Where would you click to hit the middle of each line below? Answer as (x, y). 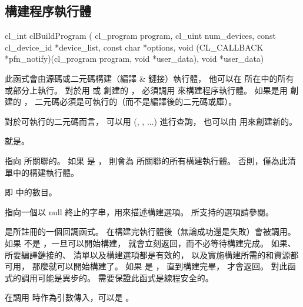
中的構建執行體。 (46, 172)
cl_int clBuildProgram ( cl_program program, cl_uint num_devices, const (140, 36)
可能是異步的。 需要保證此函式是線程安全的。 (125, 277)
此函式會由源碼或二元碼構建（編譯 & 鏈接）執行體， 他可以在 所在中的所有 (149, 78)
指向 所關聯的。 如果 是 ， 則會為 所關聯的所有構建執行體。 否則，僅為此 (146, 160)
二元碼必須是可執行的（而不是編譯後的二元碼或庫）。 (136, 101)
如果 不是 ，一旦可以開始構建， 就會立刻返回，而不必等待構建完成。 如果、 (150, 243)
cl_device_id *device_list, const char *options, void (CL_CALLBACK (134, 47)
